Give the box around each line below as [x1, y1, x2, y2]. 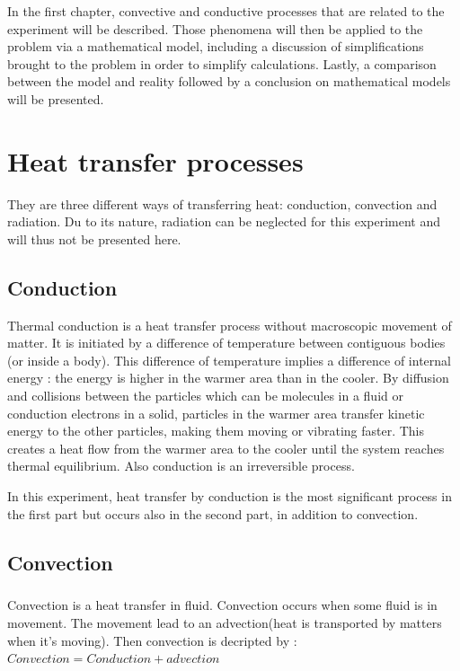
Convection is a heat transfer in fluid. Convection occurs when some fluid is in [7, 596, 438, 614]
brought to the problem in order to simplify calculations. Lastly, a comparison [7, 54, 437, 73]
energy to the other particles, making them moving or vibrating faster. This [7, 421, 425, 440]
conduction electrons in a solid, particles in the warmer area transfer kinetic [7, 403, 425, 422]
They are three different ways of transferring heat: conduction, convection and [7, 194, 438, 213]
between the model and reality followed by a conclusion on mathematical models [7, 72, 451, 91]
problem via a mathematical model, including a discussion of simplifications [7, 37, 424, 56]
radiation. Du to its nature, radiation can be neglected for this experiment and [7, 212, 441, 231]
